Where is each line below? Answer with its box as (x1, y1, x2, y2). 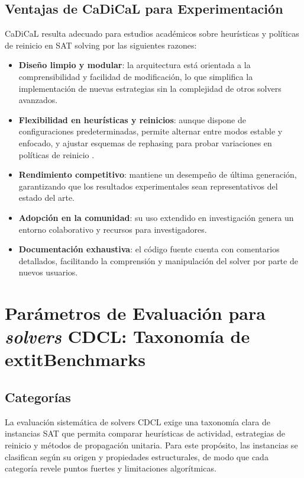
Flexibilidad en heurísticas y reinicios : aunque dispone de (18, 113, 246, 126)
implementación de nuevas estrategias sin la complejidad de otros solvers (18, 82, 282, 94)
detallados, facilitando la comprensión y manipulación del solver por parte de (18, 254, 298, 267)
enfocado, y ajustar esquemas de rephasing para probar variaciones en (18, 136, 272, 149)
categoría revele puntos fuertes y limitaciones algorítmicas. (5, 462, 216, 474)
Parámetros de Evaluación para (5, 301, 266, 325)
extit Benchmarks (5, 347, 146, 371)
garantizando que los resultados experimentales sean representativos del (18, 179, 278, 192)
